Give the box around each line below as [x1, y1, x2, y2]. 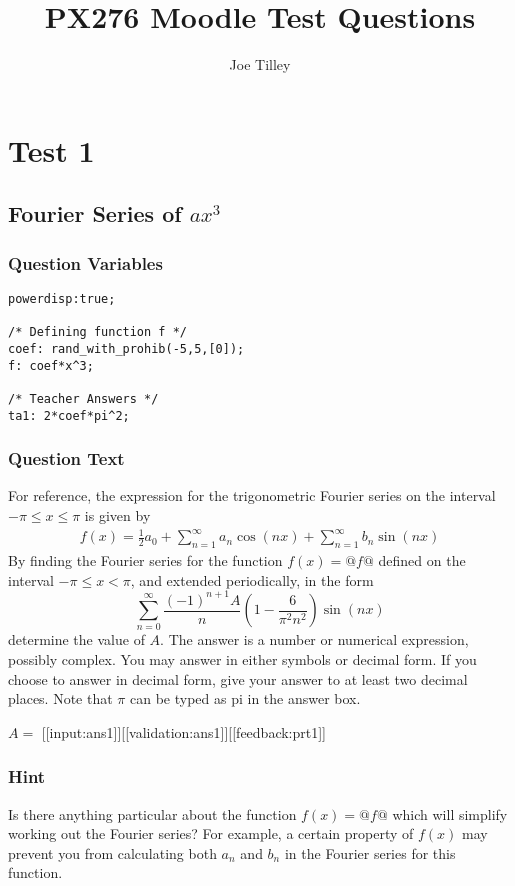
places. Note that [8, 688, 113, 709]
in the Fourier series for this [284, 842, 456, 863]
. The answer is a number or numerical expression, [160, 629, 469, 650]
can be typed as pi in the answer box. [129, 688, 361, 709]
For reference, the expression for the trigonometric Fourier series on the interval [8, 485, 496, 506]
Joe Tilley [229, 54, 291, 75]
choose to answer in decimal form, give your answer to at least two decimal [8, 668, 468, 689]
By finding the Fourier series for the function [8, 549, 283, 570]
